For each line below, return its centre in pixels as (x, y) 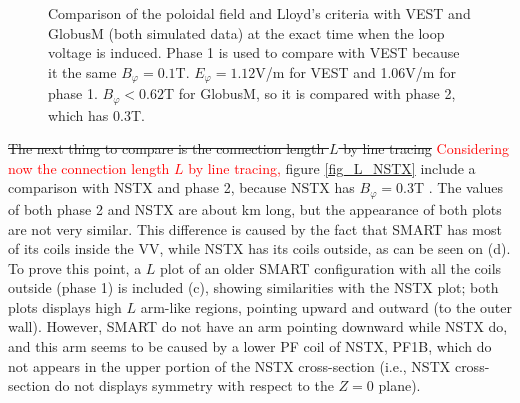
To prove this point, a (75, 267)
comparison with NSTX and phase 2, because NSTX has (181, 187)
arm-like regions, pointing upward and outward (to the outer (326, 306)
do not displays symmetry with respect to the (194, 385)
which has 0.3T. (96, 114)
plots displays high (65, 306)
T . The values (458, 187)
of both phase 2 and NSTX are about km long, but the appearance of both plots (255, 208)
